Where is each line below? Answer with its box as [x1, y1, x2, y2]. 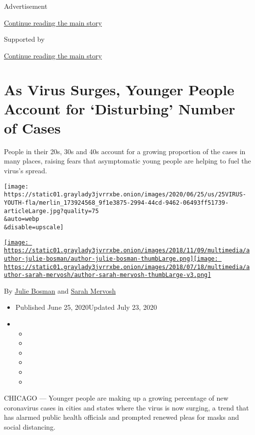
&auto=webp [4, 216, 39, 223]
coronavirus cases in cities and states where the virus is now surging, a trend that [4, 402, 249, 412]
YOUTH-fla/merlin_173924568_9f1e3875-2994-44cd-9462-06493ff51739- [4, 199, 229, 206]
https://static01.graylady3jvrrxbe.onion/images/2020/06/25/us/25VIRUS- [4, 191, 246, 198]
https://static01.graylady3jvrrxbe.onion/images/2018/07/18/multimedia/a [4, 263, 250, 271]
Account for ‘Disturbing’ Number [4, 98, 235, 118]
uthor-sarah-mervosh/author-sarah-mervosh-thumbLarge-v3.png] [4, 272, 211, 279]
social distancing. [4, 422, 55, 432]
